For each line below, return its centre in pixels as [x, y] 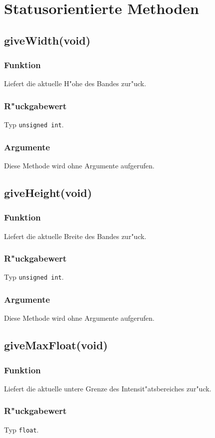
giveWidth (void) [47, 40]
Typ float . [21, 429]
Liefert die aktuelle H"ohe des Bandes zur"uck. [75, 83]
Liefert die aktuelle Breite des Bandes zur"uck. [75, 236]
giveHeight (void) [48, 193]
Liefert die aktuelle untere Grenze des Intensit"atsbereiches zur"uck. [108, 388]
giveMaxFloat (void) [56, 345]
